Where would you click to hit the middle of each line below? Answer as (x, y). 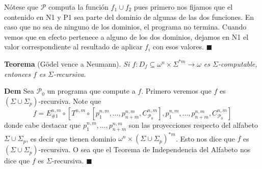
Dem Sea (19, 91)
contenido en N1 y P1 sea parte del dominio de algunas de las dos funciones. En (129, 17)
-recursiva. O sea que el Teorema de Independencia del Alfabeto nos (145, 149)
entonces (17, 74)
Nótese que (21, 7)
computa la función (78, 7)
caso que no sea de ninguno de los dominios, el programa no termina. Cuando (125, 27)
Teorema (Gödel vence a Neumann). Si (67, 63)
